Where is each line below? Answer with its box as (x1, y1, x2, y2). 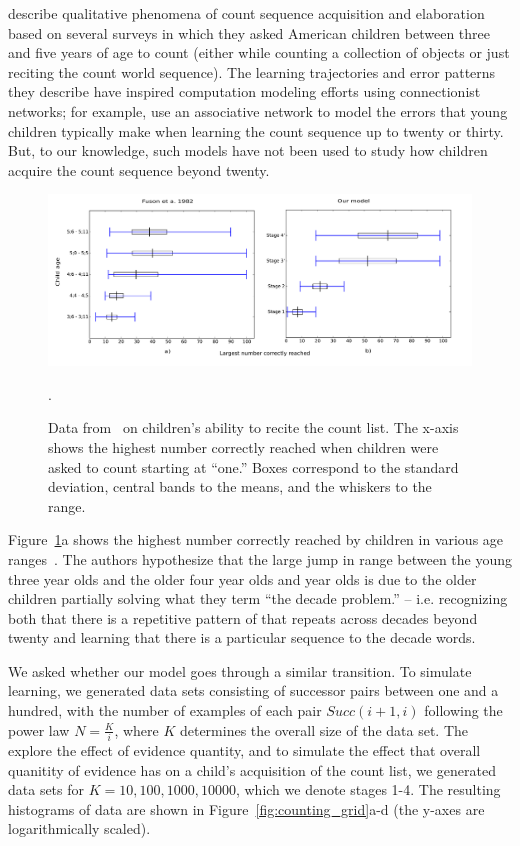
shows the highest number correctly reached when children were (48, 436, 439, 457)
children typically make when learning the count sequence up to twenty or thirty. (8, 120, 504, 141)
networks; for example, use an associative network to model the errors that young (8, 100, 508, 121)
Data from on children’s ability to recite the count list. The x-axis (48, 417, 459, 438)
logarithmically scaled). (8, 818, 151, 839)
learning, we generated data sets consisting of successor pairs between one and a (8, 680, 499, 701)
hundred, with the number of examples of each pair (8, 700, 322, 721)
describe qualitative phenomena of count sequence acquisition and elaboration (8, 3, 485, 23)
